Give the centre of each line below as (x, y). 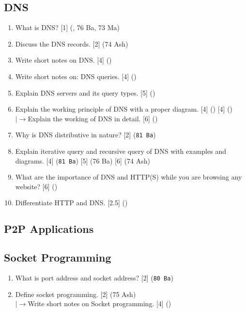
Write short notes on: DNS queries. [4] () (76, 76)
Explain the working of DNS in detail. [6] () (93, 118)
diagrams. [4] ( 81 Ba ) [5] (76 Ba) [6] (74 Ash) (83, 160)
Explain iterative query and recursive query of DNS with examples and (121, 151)
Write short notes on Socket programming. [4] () (100, 304)
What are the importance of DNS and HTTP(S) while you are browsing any (129, 177)
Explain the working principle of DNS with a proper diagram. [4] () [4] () (124, 109)
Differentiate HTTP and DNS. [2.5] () (71, 203)
